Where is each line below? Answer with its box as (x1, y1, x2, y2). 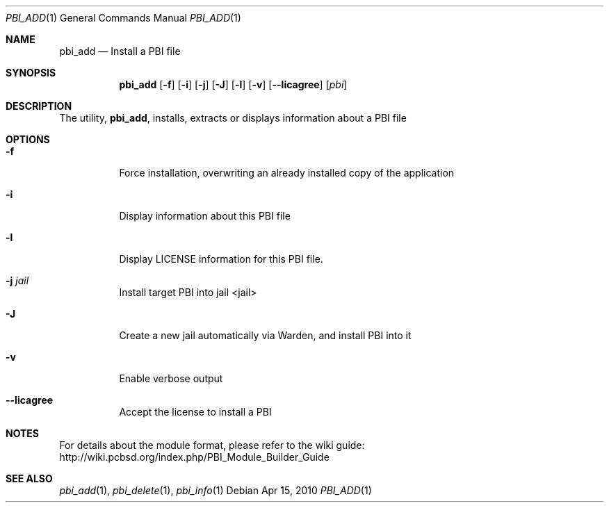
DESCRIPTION (6, 100, 72, 112)
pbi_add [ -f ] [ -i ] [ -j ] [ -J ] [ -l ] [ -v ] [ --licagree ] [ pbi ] (119, 79, 348, 90)
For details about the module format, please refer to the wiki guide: (59, 439, 365, 451)
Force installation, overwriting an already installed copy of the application (119, 167, 455, 179)
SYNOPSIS (6, 67, 56, 79)
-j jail (6, 275, 29, 286)
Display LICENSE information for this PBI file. (119, 253, 323, 265)
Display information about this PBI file (119, 210, 291, 222)
